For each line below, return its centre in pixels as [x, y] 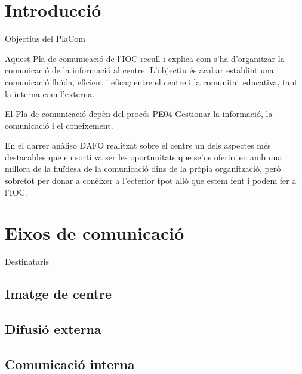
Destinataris [27, 262]
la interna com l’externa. [50, 93]
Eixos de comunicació [95, 233]
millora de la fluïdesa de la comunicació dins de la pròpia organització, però [143, 169]
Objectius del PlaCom [45, 38]
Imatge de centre [58, 294]
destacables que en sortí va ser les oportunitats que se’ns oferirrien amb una [144, 157]
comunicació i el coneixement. [59, 125]
